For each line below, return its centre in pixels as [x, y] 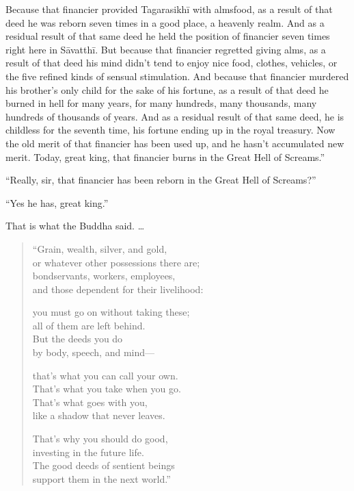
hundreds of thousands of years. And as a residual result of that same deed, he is [175, 116]
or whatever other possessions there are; [116, 262]
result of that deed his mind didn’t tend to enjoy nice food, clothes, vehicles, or [172, 63]
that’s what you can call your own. [105, 375]
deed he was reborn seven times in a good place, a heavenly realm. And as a [165, 22]
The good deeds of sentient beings [104, 465]
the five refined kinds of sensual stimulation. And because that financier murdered [177, 76]
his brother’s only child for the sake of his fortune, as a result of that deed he [167, 89]
